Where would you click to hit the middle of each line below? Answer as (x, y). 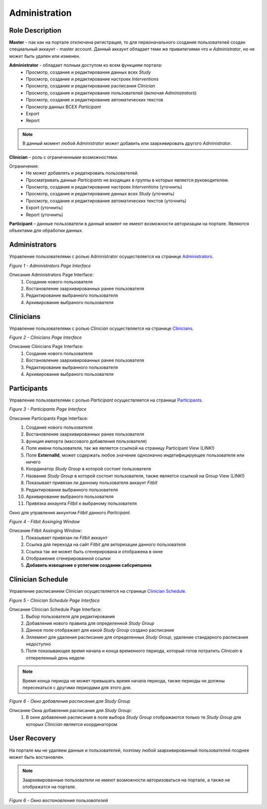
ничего (33, 462)
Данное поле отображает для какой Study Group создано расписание (100, 630)
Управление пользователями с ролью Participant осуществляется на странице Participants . (106, 400)
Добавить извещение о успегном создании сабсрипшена (89, 565)
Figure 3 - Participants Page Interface (48, 409)
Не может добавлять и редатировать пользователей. (82, 173)
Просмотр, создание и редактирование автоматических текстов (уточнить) (106, 201)
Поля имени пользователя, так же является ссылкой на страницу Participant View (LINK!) (120, 448)
